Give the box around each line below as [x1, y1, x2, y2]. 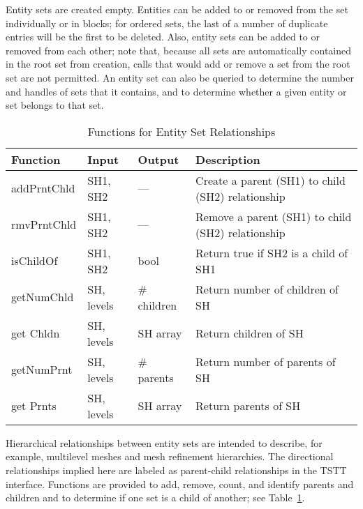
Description [195, 151, 260, 167]
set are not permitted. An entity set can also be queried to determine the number [6, 70, 354, 84]
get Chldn [11, 325, 60, 342]
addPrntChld [11, 180, 75, 197]
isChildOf [11, 252, 58, 269]
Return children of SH [195, 325, 304, 342]
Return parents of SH [195, 397, 301, 414]
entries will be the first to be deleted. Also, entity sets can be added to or [6, 29, 320, 44]
